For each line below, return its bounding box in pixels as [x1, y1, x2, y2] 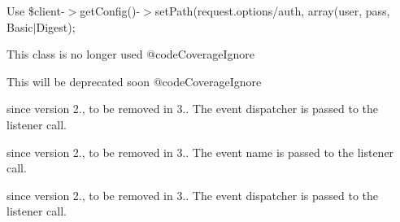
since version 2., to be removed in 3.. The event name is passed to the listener [7, 143, 394, 160]
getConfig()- [80, 2, 141, 19]
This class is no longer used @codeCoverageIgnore [7, 46, 254, 63]
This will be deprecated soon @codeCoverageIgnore [7, 72, 262, 89]
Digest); [36, 18, 76, 35]
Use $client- [7, 2, 65, 19]
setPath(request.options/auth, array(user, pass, [154, 2, 390, 19]
